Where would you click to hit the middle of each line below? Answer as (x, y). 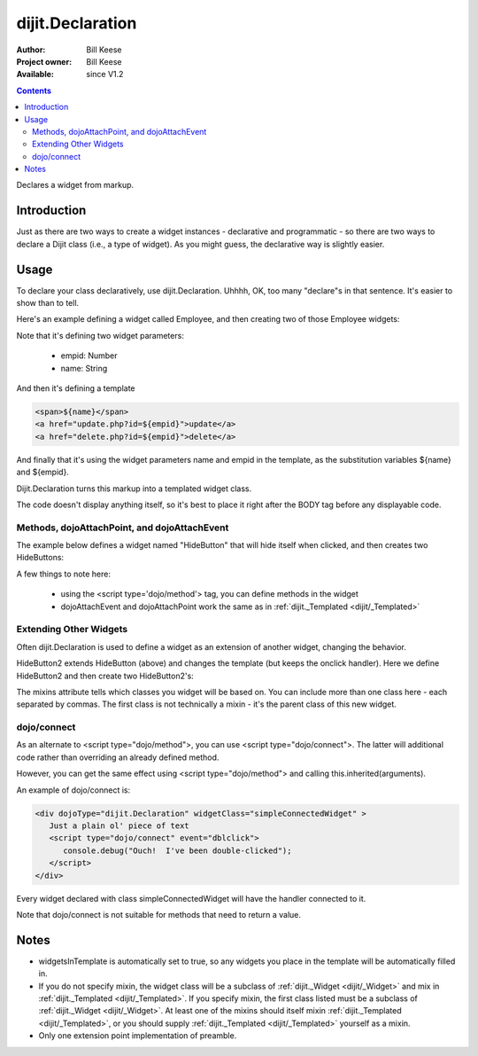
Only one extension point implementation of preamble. (138, 1036)
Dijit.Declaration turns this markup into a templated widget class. (134, 489)
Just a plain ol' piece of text (119, 826)
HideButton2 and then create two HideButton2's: (105, 676)
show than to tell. (48, 303)
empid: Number (89, 356)
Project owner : (44, 61)
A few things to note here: (63, 574)
